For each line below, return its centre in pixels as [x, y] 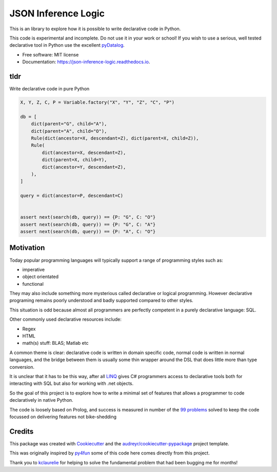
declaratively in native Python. [42, 400]
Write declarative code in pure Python [50, 89]
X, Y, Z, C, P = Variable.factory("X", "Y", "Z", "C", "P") [97, 102]
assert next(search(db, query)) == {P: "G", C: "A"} [88, 224]
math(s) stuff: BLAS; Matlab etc [55, 343]
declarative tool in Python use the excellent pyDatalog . [67, 45]
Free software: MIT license [51, 54]
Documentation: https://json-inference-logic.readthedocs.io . [86, 62]
